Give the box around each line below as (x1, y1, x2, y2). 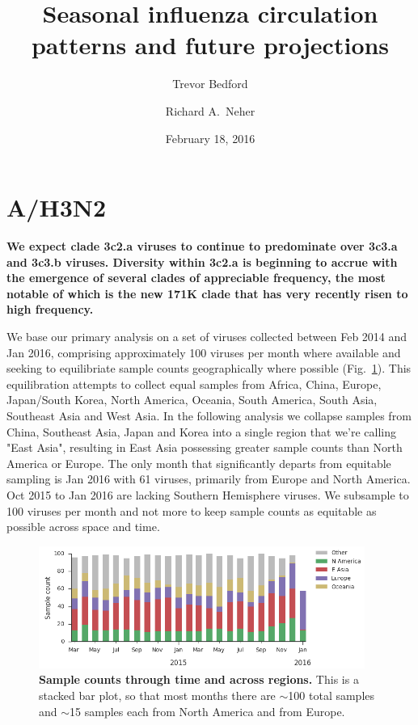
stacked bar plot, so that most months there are (39, 686, 276, 703)
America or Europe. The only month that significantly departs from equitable (6, 454, 391, 471)
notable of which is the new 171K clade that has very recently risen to (6, 285, 408, 301)
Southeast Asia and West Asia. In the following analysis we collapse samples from (6, 407, 412, 424)
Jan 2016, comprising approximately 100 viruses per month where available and (6, 344, 401, 360)
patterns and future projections (31, 28, 390, 61)
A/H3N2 (6, 191, 107, 224)
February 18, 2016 (165, 129, 255, 146)
